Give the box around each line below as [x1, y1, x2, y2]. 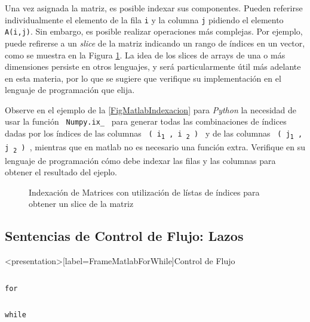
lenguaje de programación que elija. [5, 83, 135, 96]
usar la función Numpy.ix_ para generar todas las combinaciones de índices [5, 115, 287, 128]
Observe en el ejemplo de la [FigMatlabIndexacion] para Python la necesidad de [5, 103, 297, 116]
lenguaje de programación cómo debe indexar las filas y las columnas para [5, 154, 276, 166]
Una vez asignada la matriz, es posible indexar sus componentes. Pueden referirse [5, 2, 303, 14]
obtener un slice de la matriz [29, 197, 134, 210]
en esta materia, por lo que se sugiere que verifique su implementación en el [5, 72, 281, 84]
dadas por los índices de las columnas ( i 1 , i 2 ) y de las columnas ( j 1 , [5, 127, 303, 140]
